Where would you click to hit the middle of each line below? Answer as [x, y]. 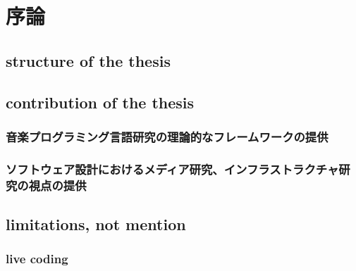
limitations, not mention [96, 223]
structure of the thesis [88, 60]
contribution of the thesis [100, 102]
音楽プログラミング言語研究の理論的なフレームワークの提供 [167, 136]
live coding [37, 259]
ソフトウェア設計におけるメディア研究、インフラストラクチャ [172, 169]
